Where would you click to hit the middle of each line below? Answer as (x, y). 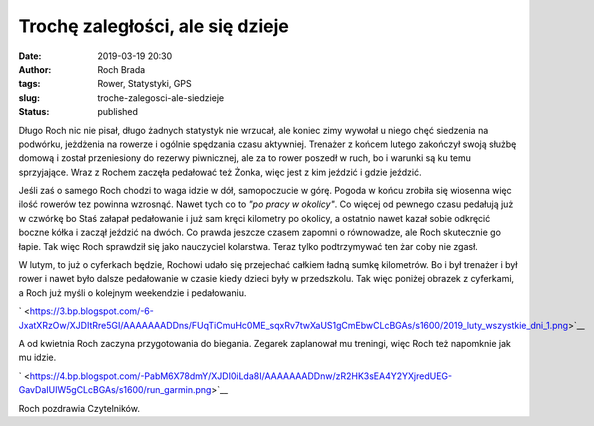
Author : (35, 69)
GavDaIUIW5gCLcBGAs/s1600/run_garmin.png (115, 390)
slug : (29, 97)
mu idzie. (37, 357)
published (118, 112)
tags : (29, 84)
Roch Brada (121, 69)
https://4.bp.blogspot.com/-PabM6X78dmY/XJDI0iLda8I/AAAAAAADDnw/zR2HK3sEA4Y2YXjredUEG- (241, 376)
